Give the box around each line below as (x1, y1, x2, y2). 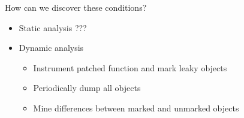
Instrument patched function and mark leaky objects (33, 61, 227, 74)
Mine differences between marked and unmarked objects (33, 101, 239, 114)
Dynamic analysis (19, 41, 84, 54)
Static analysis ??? (19, 21, 87, 34)
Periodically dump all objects (33, 81, 141, 94)
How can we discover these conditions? (5, 1, 147, 13)
